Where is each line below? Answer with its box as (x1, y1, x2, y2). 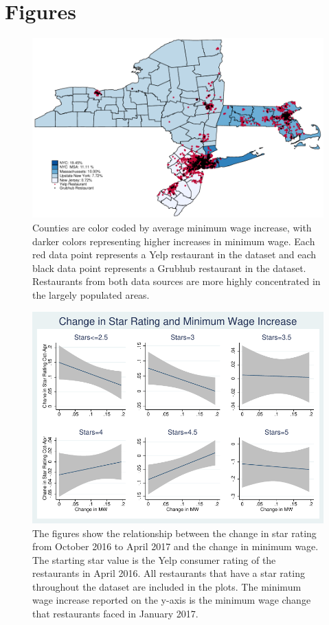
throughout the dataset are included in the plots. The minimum (32, 579, 302, 593)
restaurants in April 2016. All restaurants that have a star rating (32, 566, 305, 580)
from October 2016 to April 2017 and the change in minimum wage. (32, 539, 319, 554)
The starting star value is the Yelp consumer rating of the (32, 552, 276, 567)
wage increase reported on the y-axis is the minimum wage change (32, 593, 311, 607)
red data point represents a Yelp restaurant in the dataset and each (32, 247, 317, 262)
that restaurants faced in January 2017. (32, 606, 198, 621)
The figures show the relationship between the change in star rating (32, 525, 317, 540)
